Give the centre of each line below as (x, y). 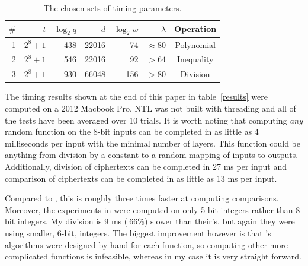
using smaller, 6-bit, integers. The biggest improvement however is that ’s (138, 232)
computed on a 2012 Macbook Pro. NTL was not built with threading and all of (150, 108)
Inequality (195, 59)
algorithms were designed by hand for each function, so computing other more (146, 244)
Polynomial (195, 44)
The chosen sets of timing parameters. (113, 8)
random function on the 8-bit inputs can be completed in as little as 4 (132, 132)
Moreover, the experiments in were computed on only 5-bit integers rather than (149, 209)
